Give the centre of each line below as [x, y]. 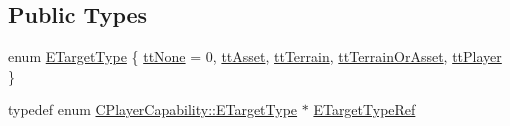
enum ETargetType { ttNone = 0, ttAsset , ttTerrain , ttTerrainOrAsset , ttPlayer [255, 56]
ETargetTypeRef [364, 109]
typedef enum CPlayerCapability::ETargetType [153, 109]
